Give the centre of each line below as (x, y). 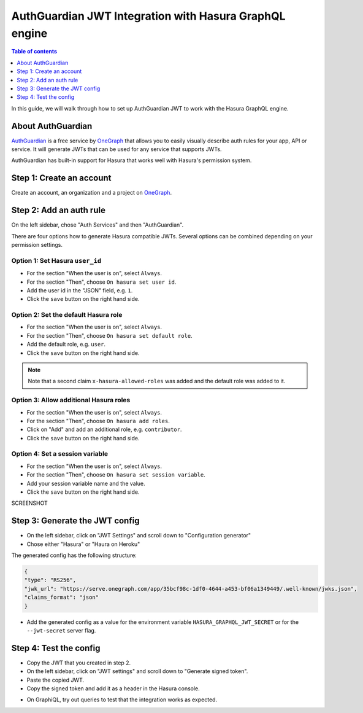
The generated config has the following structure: (74, 555)
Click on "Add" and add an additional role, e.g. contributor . (104, 429)
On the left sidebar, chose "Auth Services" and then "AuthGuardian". (97, 225)
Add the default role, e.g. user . (66, 345)
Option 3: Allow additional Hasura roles (71, 400)
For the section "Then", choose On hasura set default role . (109, 335)
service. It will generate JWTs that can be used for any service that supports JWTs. (117, 149)
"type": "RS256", (50, 580)
